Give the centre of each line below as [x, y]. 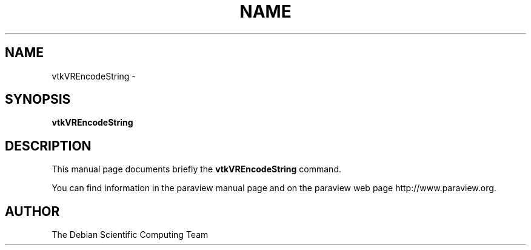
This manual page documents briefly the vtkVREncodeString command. [196, 169]
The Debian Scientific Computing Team [130, 235]
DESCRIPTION [48, 146]
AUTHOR [32, 211]
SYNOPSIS [38, 100]
